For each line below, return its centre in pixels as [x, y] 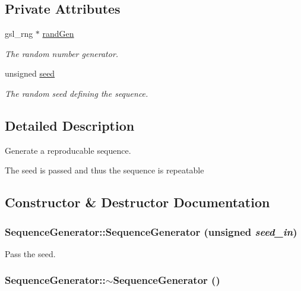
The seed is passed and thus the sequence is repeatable [104, 170]
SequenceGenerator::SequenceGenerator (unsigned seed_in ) [151, 231]
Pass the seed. [30, 253]
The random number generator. [62, 53]
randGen [58, 34]
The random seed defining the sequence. [77, 93]
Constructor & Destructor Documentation [137, 202]
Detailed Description [70, 125]
